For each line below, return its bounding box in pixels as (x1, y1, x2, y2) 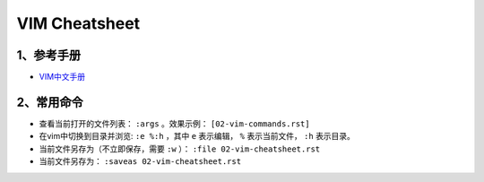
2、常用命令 (16, 94, 84, 109)
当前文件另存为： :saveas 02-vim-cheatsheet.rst (39, 156, 242, 167)
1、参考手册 (16, 48, 82, 63)
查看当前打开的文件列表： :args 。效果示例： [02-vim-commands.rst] (39, 117, 310, 129)
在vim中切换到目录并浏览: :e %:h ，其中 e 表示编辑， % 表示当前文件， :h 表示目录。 (39, 131, 356, 142)
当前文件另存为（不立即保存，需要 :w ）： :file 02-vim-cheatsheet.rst (39, 143, 321, 154)
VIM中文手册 (39, 72, 86, 82)
